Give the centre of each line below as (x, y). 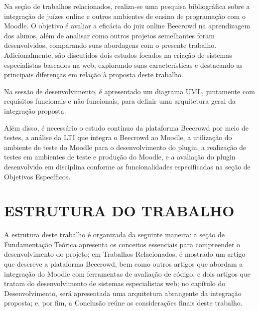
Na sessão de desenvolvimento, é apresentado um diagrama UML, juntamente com (129, 91)
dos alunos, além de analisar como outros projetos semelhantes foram (109, 35)
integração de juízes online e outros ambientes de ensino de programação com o (125, 16)
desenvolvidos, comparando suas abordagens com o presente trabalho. (110, 45)
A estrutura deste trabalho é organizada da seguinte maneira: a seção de (115, 234)
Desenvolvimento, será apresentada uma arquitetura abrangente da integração (123, 293)
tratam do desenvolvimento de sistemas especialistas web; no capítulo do (115, 283)
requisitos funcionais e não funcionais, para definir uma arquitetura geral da (120, 101)
